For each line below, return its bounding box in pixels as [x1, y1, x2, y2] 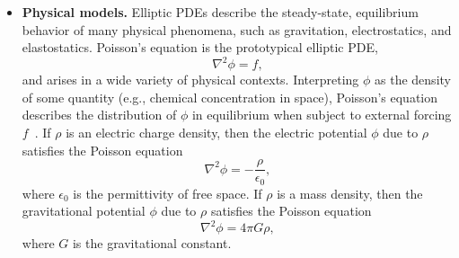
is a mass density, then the [277, 183, 423, 202]
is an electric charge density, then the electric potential [66, 123, 367, 142]
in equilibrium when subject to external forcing [191, 105, 452, 124]
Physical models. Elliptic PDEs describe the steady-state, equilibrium [22, 3, 419, 21]
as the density [375, 70, 451, 89]
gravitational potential [22, 201, 146, 220]
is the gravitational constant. [72, 234, 232, 253]
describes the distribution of [22, 105, 177, 124]
